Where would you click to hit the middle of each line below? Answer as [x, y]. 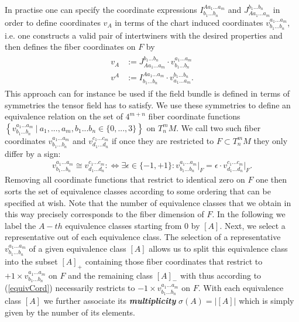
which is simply [267, 301]
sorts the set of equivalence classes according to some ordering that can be [138, 191]
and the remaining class [111, 275]
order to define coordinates [53, 22]
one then [271, 179]
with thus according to [221, 275]
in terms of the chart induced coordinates [189, 22]
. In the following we [249, 214]
